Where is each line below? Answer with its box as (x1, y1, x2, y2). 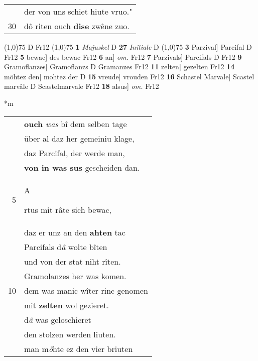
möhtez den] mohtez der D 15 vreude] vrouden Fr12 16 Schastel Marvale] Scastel (4, 71, 254, 81)
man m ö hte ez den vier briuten (24, 342, 133, 354)
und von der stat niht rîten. (24, 255, 121, 267)
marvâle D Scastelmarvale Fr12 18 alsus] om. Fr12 (4, 81, 159, 91)
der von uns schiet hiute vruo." (24, 6, 133, 17)
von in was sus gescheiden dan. (24, 161, 140, 173)
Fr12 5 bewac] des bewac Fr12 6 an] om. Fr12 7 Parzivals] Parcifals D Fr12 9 (4, 51, 242, 62)
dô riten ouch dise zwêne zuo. (24, 20, 130, 32)
